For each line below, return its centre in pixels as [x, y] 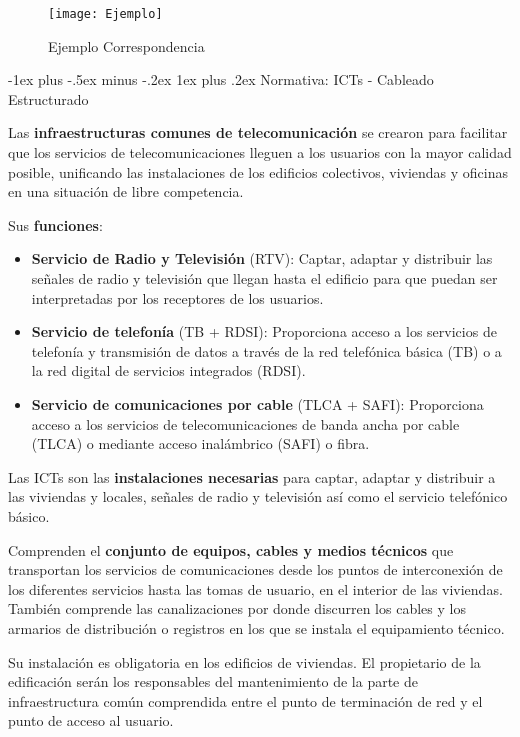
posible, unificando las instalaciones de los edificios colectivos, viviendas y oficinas [258, 171]
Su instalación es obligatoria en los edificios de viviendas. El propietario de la [244, 661]
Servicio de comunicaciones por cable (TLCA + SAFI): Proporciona [257, 403]
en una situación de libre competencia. [126, 191]
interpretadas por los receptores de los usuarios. [177, 297]
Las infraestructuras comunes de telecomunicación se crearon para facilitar [258, 132]
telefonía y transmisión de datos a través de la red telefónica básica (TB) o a [266, 350]
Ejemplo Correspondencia [126, 45]
